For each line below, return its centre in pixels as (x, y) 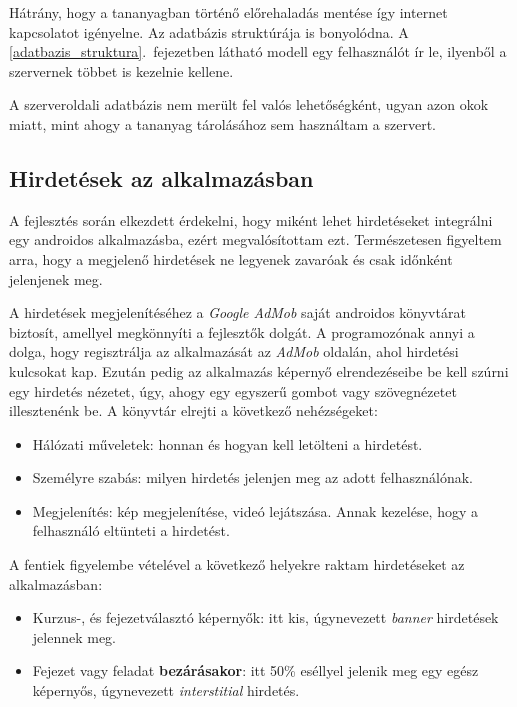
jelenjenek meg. (56, 278)
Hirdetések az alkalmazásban (161, 177)
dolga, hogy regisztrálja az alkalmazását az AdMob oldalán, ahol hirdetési (234, 351)
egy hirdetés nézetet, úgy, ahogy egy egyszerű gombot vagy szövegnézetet (233, 390)
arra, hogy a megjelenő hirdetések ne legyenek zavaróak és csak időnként (231, 258)
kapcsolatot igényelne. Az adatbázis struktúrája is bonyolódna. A (209, 31)
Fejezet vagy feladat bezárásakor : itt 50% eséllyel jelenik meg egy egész (255, 670)
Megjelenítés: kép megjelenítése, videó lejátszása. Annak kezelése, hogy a (255, 510)
